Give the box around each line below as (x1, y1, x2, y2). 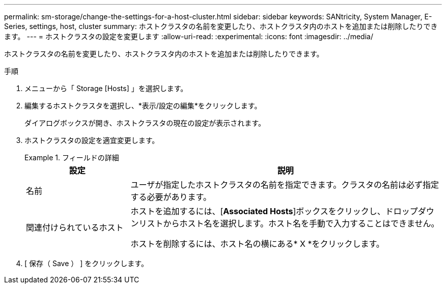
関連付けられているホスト (26, 222, 124, 233)
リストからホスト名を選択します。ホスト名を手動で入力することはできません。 (138, 218, 439, 228)
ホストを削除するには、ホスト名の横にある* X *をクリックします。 (130, 239, 384, 249)
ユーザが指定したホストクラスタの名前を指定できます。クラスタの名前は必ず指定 (130, 180, 439, 190)
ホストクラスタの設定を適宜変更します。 (24, 136, 159, 145)
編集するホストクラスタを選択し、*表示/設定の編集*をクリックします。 (24, 101, 262, 110)
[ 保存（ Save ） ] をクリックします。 (24, 259, 148, 268)
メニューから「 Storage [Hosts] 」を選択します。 (24, 84, 188, 93)
